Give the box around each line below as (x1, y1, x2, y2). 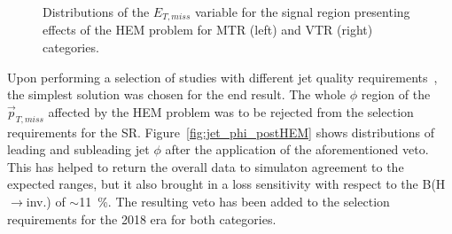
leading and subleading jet (7, 140, 150, 159)
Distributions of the (43, 3, 150, 20)
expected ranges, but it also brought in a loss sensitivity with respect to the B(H (7, 175, 446, 193)
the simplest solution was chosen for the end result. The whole (7, 85, 347, 104)
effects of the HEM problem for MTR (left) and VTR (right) (43, 20, 373, 39)
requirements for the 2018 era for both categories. (7, 209, 277, 228)
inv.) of (26, 192, 66, 210)
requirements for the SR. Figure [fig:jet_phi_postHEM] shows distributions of (7, 122, 434, 141)
